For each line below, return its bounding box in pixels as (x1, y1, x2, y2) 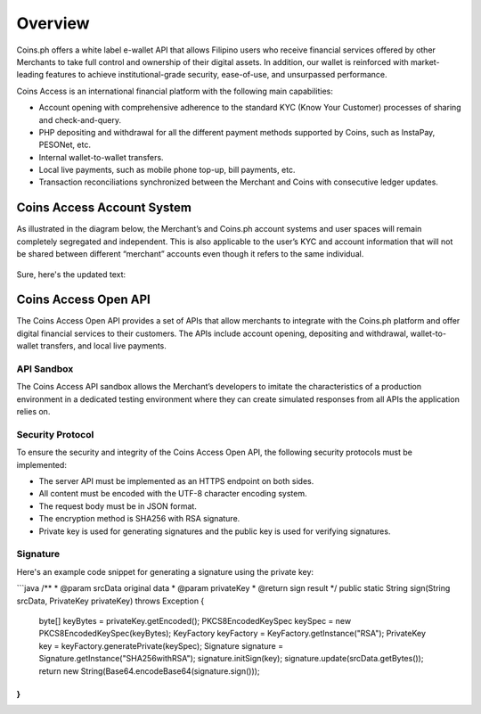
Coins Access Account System (16, 201, 192, 216)
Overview (16, 13, 90, 33)
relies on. (16, 406, 51, 417)
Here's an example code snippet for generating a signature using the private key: (16, 566, 314, 577)
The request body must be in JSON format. (38, 500, 198, 512)
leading (16, 70, 45, 80)
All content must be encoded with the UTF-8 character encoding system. (38, 488, 307, 499)
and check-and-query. (38, 114, 122, 125)
